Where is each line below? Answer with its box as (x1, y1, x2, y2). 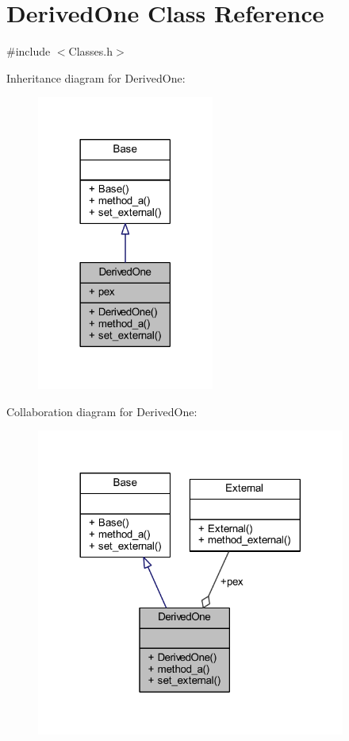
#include (6, 43, 51, 60)
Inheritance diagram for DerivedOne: (6, 69, 186, 86)
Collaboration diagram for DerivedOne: (6, 403, 198, 419)
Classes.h (68, 43, 113, 60)
